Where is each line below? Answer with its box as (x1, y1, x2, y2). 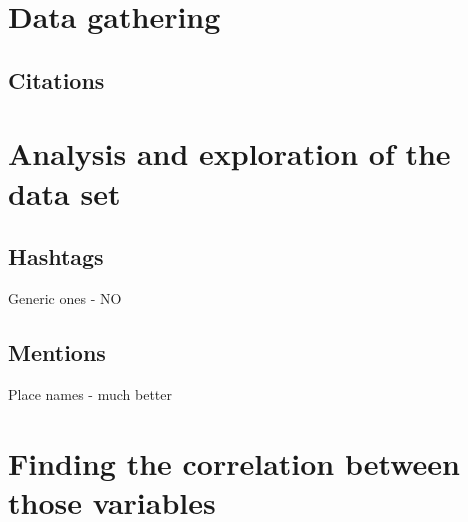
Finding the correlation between (8, 442, 460, 483)
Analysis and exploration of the (8, 133, 451, 174)
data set (8, 172, 121, 213)
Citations (8, 64, 105, 95)
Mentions (8, 336, 106, 367)
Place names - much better (8, 383, 172, 404)
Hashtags (8, 241, 104, 272)
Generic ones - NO (8, 287, 122, 308)
